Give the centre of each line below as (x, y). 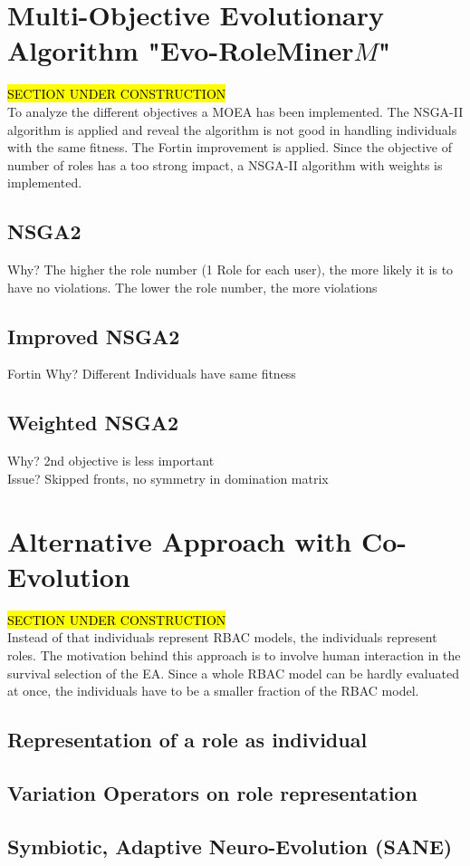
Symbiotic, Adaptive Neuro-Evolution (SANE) (230, 846)
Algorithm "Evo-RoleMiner (181, 50)
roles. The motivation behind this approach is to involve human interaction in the (234, 654)
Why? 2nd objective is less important (111, 461)
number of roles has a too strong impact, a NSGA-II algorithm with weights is (225, 164)
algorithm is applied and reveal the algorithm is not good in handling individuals (232, 129)
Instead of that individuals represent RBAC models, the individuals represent (222, 637)
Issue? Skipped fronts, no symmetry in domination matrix (168, 478)
